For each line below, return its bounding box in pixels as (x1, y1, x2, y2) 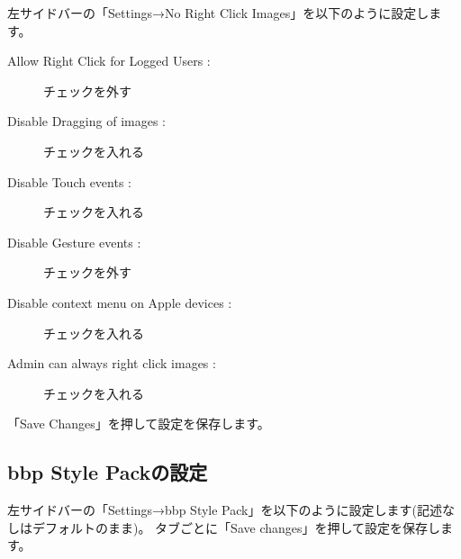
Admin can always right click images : (7, 354, 216, 373)
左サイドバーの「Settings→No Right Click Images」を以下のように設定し (7, 4, 429, 22)
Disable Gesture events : (7, 232, 141, 251)
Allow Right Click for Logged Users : (7, 51, 211, 70)
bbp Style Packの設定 (7, 458, 208, 486)
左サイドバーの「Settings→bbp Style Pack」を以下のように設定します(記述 (7, 500, 442, 519)
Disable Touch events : (7, 172, 131, 191)
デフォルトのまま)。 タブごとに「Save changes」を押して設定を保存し (32, 518, 441, 536)
